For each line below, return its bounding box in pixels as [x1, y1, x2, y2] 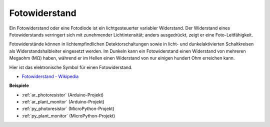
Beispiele [9, 82, 29, 88]
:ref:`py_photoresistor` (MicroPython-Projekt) [21, 105, 114, 112]
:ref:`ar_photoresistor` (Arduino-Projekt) [21, 91, 104, 97]
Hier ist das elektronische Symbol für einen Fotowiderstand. [9, 64, 132, 70]
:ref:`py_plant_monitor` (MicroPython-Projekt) [21, 112, 115, 118]
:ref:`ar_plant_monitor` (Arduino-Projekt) [21, 99, 104, 105]
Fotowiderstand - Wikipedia [21, 73, 79, 79]
